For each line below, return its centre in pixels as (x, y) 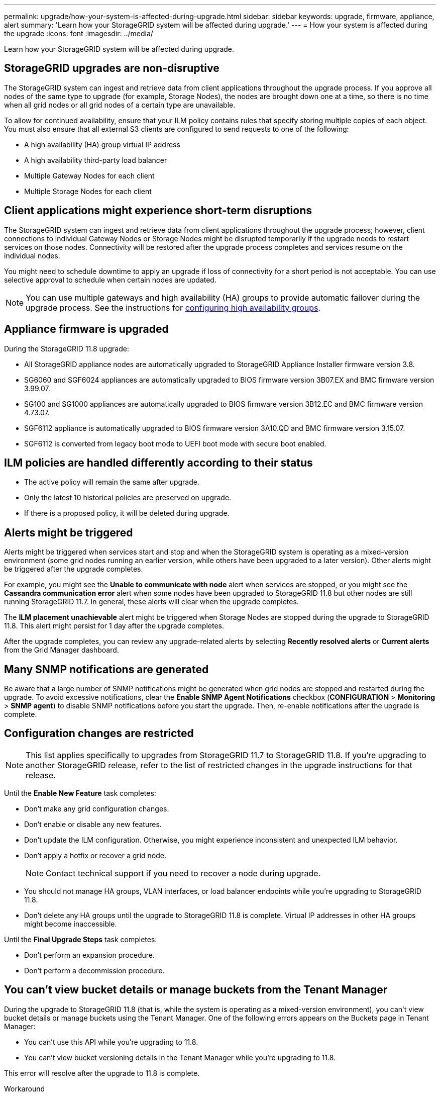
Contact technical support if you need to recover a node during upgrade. (183, 873)
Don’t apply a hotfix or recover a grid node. (95, 855)
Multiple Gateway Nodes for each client (89, 175)
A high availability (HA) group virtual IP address (102, 144)
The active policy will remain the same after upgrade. (112, 482)
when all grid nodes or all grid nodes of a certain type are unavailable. (120, 105)
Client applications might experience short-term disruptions (158, 211)
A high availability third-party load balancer (96, 160)
